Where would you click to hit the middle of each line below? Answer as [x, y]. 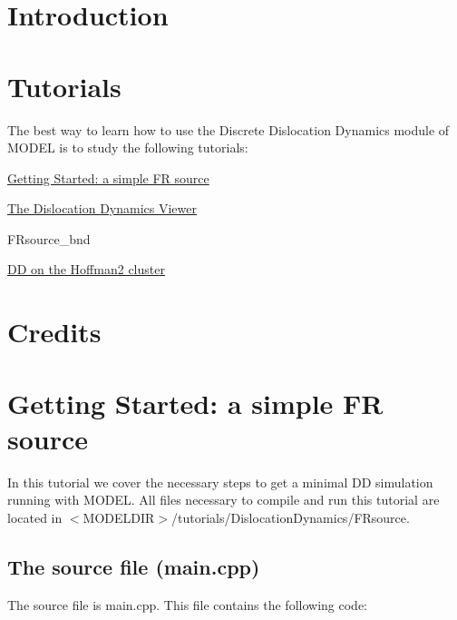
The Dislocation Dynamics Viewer [102, 208]
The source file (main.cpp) [134, 566]
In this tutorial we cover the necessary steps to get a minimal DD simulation [220, 482]
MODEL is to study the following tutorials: [128, 148]
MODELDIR [119, 517]
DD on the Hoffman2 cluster [86, 269]
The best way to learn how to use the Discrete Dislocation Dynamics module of [228, 129]
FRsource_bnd [49, 238]
